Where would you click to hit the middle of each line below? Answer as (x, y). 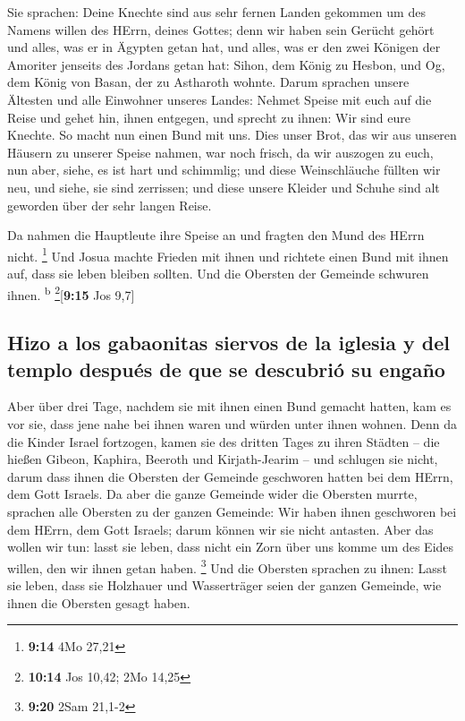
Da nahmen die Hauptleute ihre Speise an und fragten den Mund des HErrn (216, 235)
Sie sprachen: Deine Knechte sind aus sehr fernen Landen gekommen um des (216, 12)
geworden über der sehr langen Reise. (110, 205)
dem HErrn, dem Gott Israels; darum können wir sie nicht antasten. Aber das (220, 529)
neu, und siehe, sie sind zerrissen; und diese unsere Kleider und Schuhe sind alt (224, 187)
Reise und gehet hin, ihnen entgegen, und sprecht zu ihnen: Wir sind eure (209, 117)
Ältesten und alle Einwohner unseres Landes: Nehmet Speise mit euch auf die (220, 99)
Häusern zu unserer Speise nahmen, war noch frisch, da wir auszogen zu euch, (220, 152)
